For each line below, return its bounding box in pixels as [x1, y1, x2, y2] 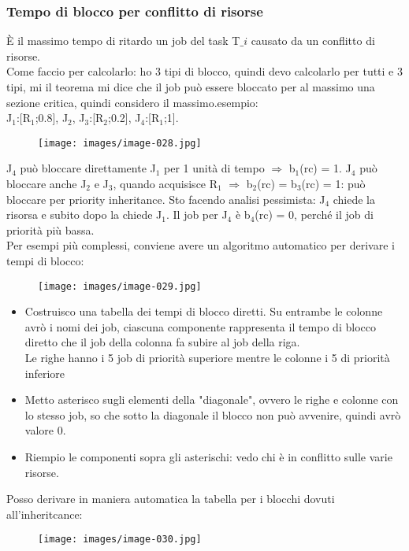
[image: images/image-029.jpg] [38, 280, 202, 292]
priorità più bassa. [6, 221, 95, 238]
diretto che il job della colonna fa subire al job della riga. [24, 334, 300, 350]
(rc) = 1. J [299, 160, 351, 176]
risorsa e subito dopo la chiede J [6, 206, 162, 223]
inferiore [24, 364, 65, 381]
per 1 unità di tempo [164, 160, 265, 176]
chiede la [333, 190, 376, 207]
